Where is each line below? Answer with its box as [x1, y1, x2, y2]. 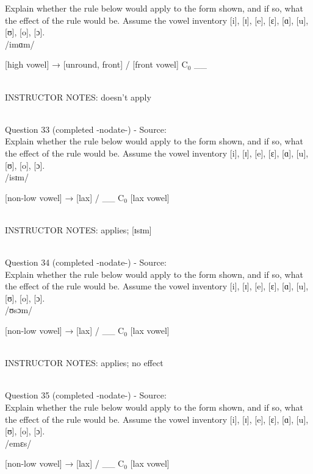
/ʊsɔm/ [5, 303, 33, 316]
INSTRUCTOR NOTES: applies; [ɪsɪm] [5, 223, 152, 236]
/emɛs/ [5, 436, 32, 449]
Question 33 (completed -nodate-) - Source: [5, 122, 167, 135]
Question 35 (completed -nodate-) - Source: [5, 389, 167, 401]
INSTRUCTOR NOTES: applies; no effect [5, 356, 164, 369]
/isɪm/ [5, 171, 29, 183]
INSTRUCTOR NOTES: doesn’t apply [5, 90, 151, 103]
